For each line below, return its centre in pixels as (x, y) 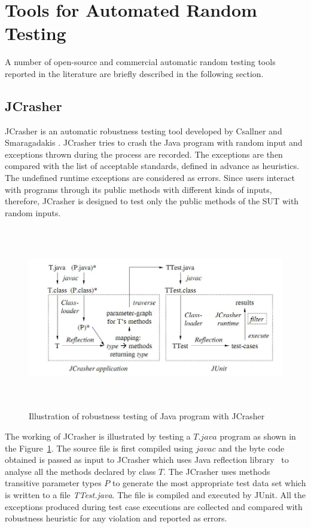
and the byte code (251, 448)
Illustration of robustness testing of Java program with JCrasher (147, 416)
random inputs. (33, 212)
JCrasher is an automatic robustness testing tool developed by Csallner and (144, 131)
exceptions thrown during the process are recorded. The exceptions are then (144, 154)
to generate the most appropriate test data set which (209, 483)
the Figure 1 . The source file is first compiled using (99, 448)
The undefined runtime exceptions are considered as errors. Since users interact (150, 178)
